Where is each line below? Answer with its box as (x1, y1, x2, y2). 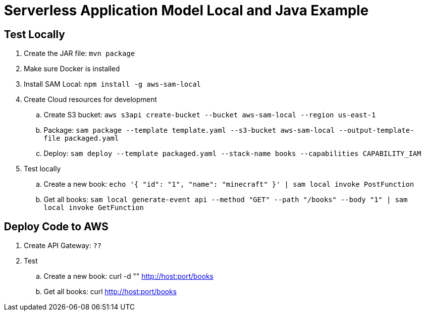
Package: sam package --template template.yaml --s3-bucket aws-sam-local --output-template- (44, 126, 414, 135)
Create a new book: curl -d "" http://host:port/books (44, 272, 213, 281)
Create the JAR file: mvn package (24, 49, 135, 58)
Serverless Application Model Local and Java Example (4, 2, 369, 19)
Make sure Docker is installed (24, 64, 120, 73)
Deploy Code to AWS (4, 220, 108, 233)
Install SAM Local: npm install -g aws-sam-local (24, 80, 201, 89)
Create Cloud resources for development (24, 95, 157, 104)
